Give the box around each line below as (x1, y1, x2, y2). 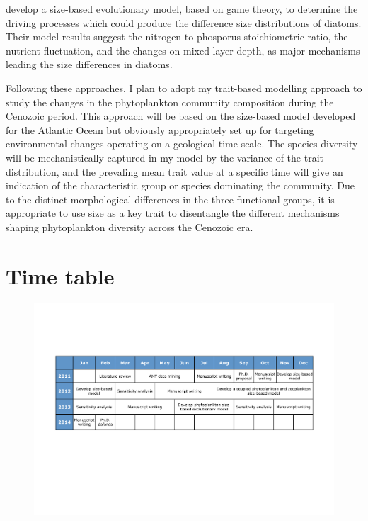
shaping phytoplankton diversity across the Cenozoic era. (6, 219, 253, 234)
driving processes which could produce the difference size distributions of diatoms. (6, 15, 362, 30)
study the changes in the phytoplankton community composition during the (6, 94, 334, 109)
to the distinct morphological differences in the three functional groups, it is (6, 191, 335, 206)
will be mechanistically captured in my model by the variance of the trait (6, 150, 323, 164)
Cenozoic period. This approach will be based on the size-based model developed (6, 108, 356, 123)
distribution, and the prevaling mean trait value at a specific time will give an (6, 164, 343, 179)
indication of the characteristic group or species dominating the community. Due (6, 178, 355, 193)
